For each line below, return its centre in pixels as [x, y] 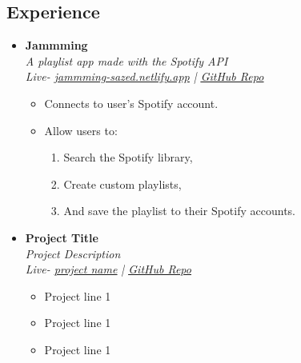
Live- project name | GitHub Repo [108, 269]
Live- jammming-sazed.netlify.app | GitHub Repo [144, 76]
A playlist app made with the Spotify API [126, 60]
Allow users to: [81, 130]
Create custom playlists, [122, 183]
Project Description [73, 253]
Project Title [62, 237]
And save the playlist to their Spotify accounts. [180, 211]
